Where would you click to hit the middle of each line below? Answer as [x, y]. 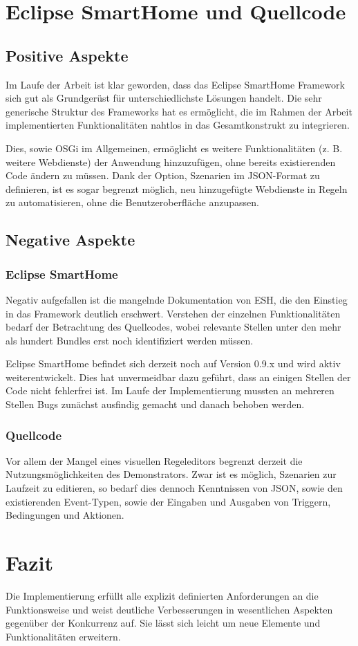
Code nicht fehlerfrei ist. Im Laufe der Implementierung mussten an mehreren [170, 390]
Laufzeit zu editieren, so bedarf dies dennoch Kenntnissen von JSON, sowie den [174, 488]
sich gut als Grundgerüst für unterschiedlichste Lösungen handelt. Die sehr [164, 98]
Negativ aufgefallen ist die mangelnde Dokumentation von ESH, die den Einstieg [177, 299]
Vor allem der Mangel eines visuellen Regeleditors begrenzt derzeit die [154, 460]
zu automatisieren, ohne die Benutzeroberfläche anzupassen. [132, 202]
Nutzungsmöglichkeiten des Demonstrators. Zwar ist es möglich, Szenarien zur [171, 474]
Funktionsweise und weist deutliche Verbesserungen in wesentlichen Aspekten [169, 609]
